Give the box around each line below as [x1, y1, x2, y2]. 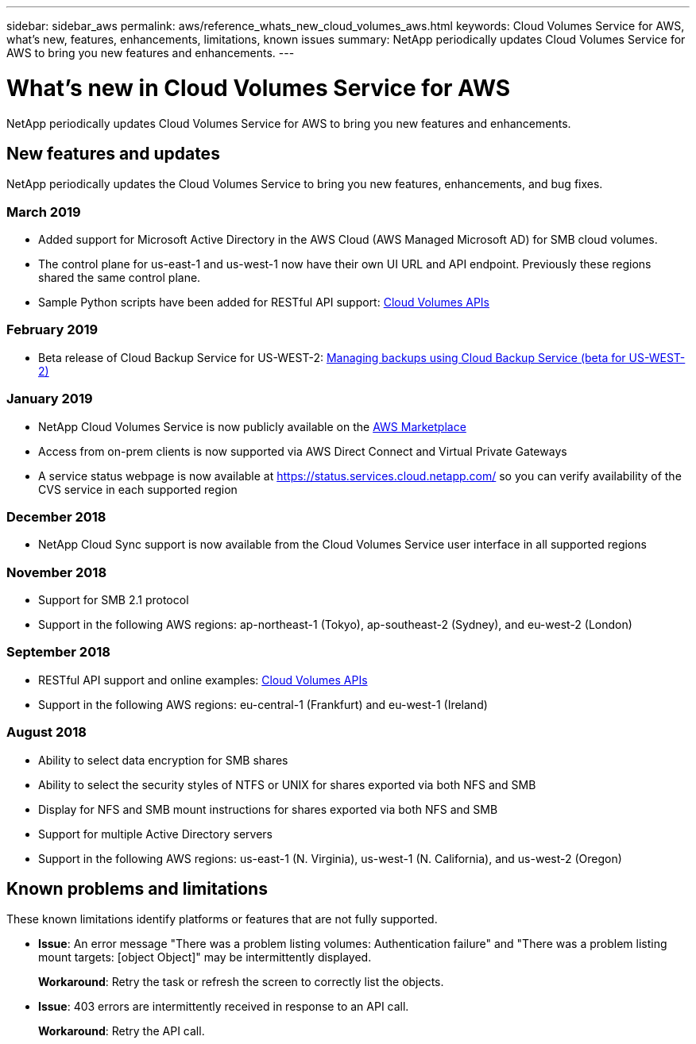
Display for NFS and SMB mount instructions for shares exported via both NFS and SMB [38, 802, 498, 816]
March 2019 [6, 203, 81, 220]
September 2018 [6, 644, 110, 661]
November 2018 [6, 564, 107, 580]
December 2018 [6, 508, 106, 525]
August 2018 [6, 724, 87, 741]
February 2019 [6, 322, 99, 338]
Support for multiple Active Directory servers [38, 826, 273, 841]
